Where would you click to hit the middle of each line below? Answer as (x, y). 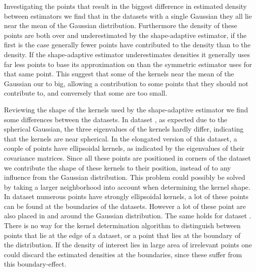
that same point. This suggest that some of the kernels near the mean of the (119, 74)
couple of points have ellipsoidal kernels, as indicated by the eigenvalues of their (124, 148)
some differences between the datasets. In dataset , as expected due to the (116, 119)
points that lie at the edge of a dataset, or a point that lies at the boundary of (122, 235)
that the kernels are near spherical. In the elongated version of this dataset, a (121, 138)
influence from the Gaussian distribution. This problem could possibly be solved (125, 177)
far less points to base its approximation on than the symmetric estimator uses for (128, 64)
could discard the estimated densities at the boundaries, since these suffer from (123, 254)
